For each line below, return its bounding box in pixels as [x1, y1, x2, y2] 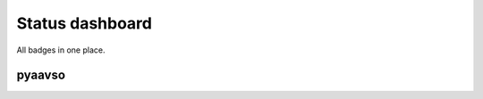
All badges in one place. [16, 45, 106, 55]
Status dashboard [16, 13, 152, 33]
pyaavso [16, 68, 66, 83]
